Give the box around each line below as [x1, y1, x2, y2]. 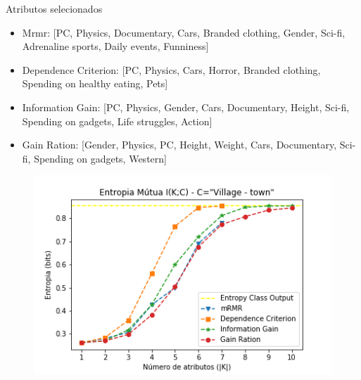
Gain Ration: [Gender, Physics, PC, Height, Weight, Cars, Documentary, [22, 137, 337, 152]
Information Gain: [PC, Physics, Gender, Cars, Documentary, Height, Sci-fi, [22, 99, 350, 114]
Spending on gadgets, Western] [34, 151, 167, 165]
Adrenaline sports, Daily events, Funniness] [22, 39, 209, 53]
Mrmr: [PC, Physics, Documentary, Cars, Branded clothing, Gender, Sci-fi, [22, 25, 346, 39]
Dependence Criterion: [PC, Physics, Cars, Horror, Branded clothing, [22, 62, 321, 77]
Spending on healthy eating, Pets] [22, 76, 168, 91]
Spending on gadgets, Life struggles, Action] [22, 113, 213, 128]
